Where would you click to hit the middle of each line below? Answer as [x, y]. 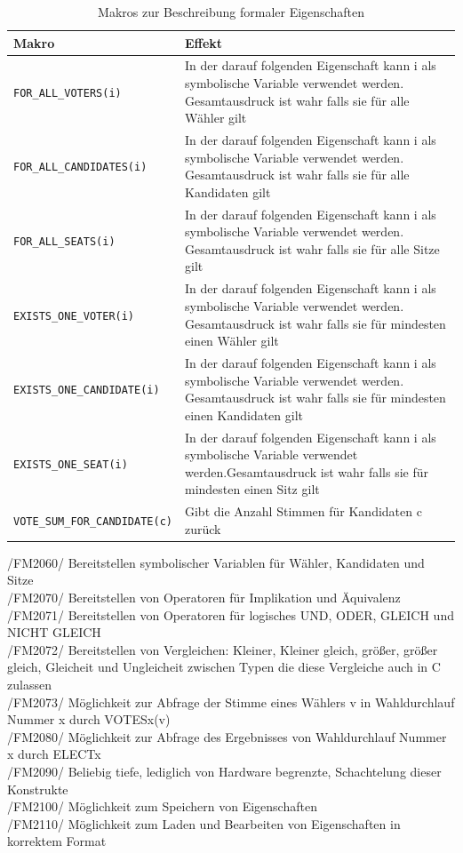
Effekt [204, 42]
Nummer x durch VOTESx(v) [89, 719]
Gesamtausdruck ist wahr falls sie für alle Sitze [312, 248]
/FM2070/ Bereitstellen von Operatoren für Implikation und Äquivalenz [204, 598]
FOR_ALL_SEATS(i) [64, 242]
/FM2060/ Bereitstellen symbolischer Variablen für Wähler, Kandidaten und [216, 562]
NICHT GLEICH [54, 632]
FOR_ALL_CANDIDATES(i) [80, 167]
